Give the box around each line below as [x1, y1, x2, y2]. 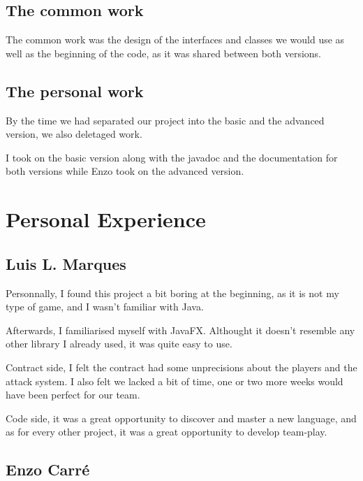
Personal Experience [6, 205, 206, 234]
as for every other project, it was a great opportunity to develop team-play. [6, 424, 327, 439]
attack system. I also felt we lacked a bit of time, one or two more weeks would [6, 373, 343, 388]
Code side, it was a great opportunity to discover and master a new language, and [6, 410, 357, 425]
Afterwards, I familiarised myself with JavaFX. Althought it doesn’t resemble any [6, 322, 355, 337]
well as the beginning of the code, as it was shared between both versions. [6, 45, 322, 60]
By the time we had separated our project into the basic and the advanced [6, 113, 325, 127]
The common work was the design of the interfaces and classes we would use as [6, 32, 345, 47]
